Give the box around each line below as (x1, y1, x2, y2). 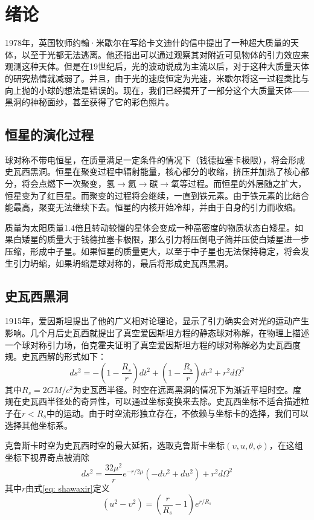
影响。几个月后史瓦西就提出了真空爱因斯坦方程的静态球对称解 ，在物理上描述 (5, 327, 309, 339)
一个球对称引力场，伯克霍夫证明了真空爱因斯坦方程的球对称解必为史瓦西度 (5, 338, 301, 351)
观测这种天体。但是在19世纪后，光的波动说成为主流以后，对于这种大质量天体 (5, 60, 309, 73)
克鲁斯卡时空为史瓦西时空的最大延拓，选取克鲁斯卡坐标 (5, 439, 225, 452)
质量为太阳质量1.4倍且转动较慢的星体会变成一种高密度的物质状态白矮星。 (5, 221, 295, 233)
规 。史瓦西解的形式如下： (5, 350, 106, 363)
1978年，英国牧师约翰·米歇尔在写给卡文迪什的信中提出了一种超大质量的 (5, 36, 290, 49)
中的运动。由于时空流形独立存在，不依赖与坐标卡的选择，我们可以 (46, 407, 309, 419)
